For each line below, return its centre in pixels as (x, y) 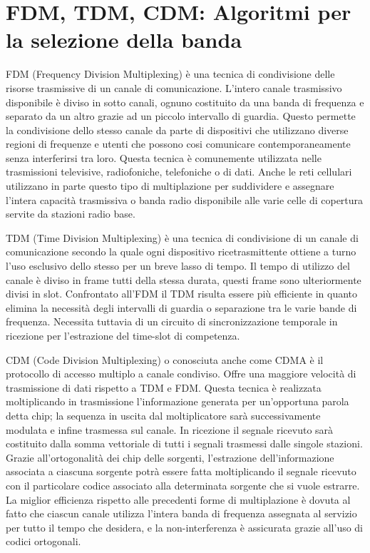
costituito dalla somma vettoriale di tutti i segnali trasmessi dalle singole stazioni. (184, 443)
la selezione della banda (124, 40)
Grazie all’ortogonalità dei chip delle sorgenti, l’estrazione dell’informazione (170, 457)
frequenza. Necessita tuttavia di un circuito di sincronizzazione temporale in (172, 321)
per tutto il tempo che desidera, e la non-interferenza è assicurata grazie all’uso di (185, 527)
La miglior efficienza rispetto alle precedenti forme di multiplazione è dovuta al (178, 499)
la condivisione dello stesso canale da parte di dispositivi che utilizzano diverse (177, 130)
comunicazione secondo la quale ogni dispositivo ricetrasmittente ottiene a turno (181, 252)
